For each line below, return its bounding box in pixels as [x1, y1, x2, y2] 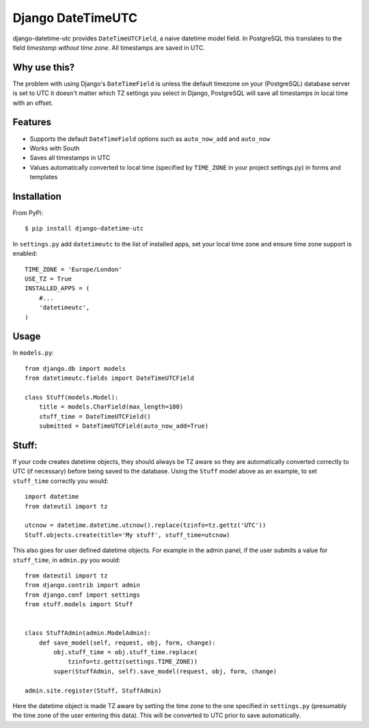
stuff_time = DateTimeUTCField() [38, 413, 152, 420]
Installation [12, 190, 61, 202]
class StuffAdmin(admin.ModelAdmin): [25, 629, 152, 637]
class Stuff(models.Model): [25, 393, 119, 401]
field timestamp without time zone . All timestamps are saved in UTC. [12, 43, 205, 51]
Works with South [29, 144, 80, 152]
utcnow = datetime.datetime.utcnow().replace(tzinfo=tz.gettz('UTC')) [25, 521, 266, 530]
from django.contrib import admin [25, 582, 140, 589]
